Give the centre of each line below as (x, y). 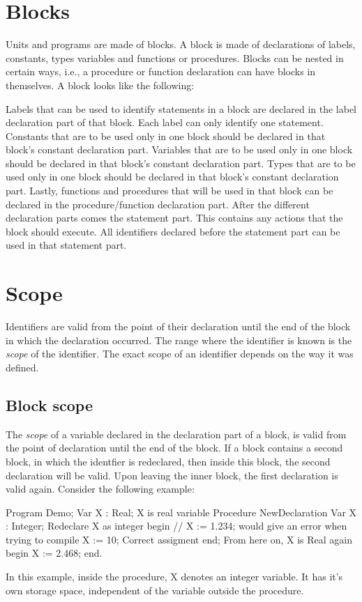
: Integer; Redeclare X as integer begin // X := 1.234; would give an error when (176, 526)
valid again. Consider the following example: (100, 489)
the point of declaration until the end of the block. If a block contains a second (174, 448)
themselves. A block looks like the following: (100, 85)
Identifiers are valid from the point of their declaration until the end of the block (178, 326)
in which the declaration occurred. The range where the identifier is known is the (179, 340)
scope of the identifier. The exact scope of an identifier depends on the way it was (180, 354)
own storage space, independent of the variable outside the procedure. (155, 590)
